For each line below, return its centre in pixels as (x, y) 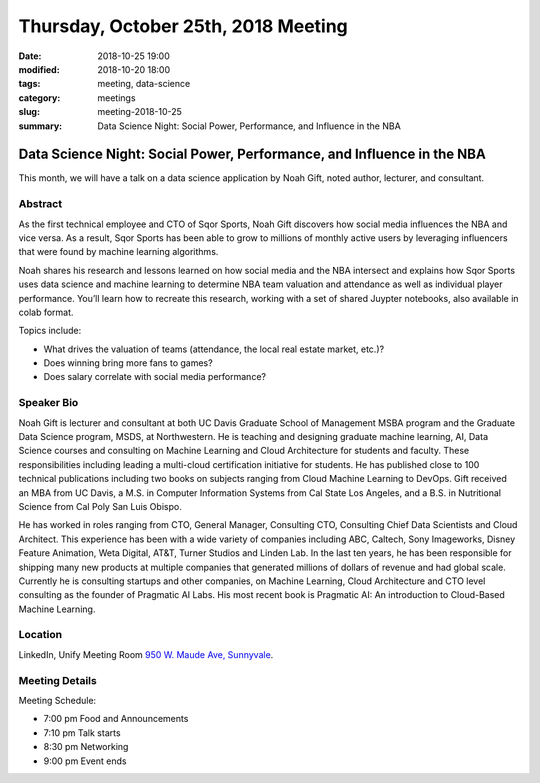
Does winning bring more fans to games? (128, 363)
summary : (40, 126)
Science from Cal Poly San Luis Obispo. (100, 506)
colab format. (46, 312)
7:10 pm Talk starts (82, 732)
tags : (29, 84)
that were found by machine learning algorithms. (118, 252)
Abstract (40, 204)
